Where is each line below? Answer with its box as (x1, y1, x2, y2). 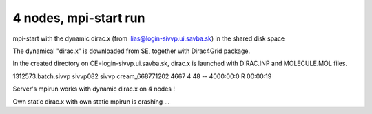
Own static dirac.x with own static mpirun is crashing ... (12, 97, 170, 106)
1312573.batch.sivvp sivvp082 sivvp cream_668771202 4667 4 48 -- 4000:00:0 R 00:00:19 (12, 72, 272, 80)
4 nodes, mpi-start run (12, 10, 145, 25)
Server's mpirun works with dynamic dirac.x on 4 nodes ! (12, 84, 176, 93)
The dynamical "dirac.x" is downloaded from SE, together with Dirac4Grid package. (12, 47, 251, 55)
